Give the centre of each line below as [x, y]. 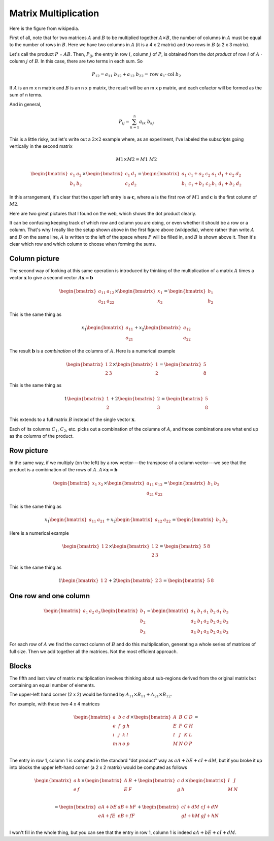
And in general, [25, 104]
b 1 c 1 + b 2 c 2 [196, 184]
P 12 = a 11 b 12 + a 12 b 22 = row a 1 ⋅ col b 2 [136, 75]
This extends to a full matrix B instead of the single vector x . [73, 419]
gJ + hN [210, 816]
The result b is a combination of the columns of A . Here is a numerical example [92, 351]
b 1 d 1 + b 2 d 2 [227, 184]
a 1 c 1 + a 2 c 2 [196, 174]
